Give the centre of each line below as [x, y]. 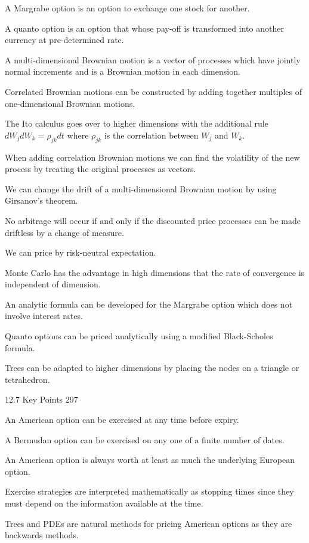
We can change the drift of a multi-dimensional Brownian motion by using [141, 188]
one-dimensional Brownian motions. [70, 103]
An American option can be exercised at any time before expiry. [122, 420]
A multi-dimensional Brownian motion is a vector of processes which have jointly [153, 59]
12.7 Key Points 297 [41, 399]
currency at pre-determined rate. [64, 40]
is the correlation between [151, 135]
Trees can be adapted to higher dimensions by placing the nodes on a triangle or [152, 368]
